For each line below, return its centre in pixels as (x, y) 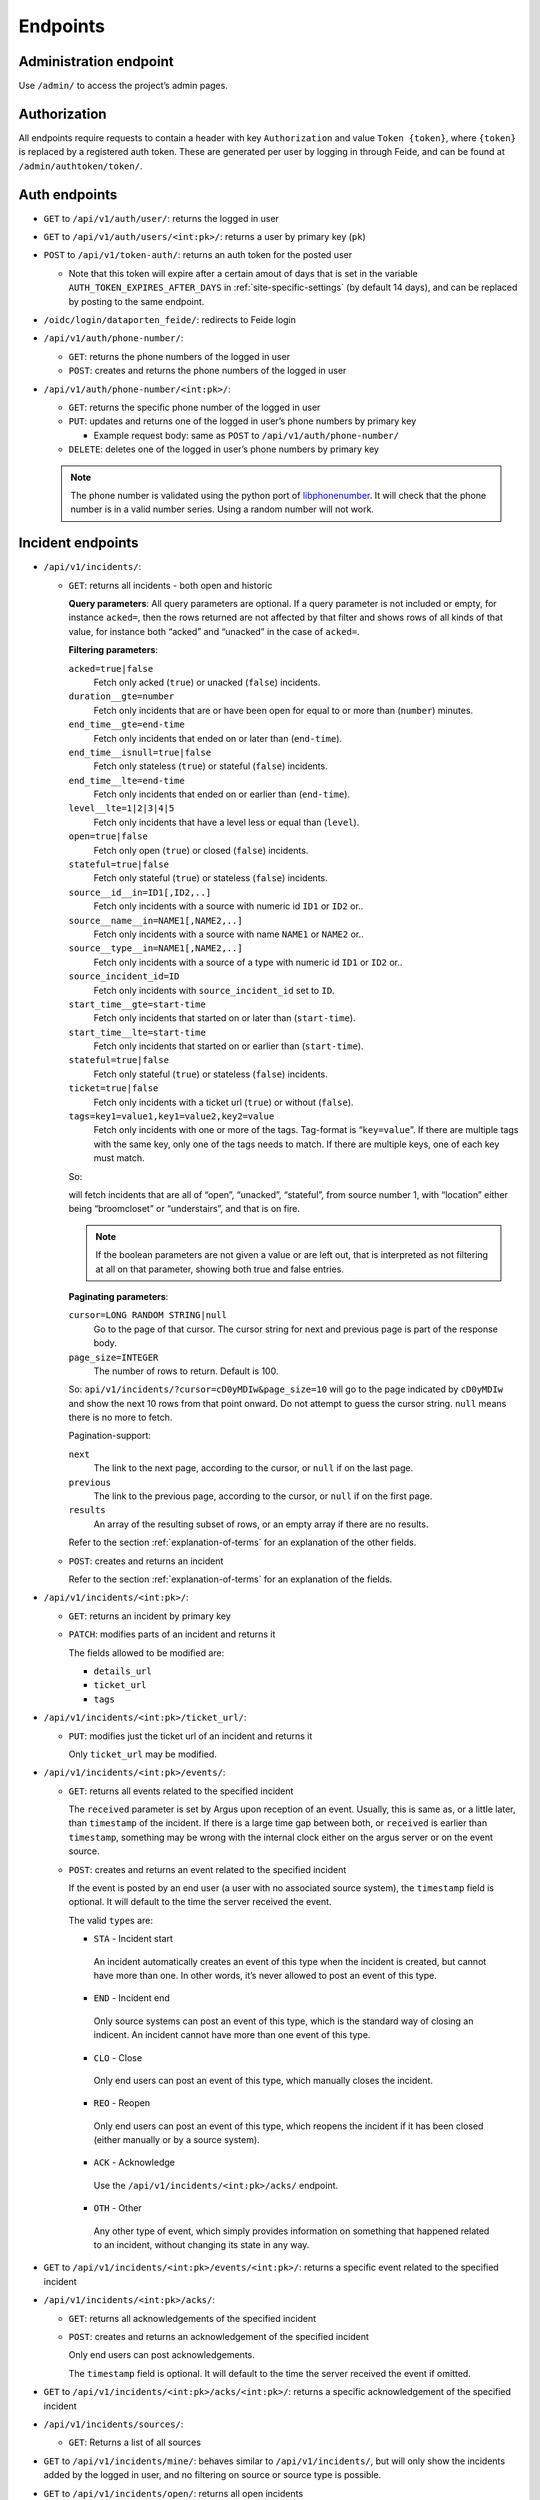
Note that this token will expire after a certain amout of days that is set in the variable (243, 273)
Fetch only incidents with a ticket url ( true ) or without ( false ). (223, 1102)
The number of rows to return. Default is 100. (186, 1371)
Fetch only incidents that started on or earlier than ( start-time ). (228, 1046)
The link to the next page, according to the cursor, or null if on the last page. (253, 1468)
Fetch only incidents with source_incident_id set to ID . (214, 990)
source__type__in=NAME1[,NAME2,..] (156, 948)
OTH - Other (117, 2208)
